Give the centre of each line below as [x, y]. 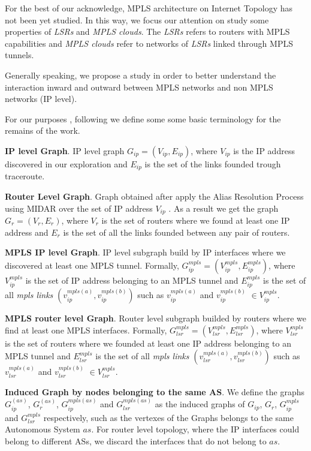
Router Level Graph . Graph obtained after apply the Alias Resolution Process [154, 196]
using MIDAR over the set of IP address [79, 208]
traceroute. [25, 176]
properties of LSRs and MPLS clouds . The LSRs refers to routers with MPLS [147, 31]
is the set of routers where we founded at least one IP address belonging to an [148, 343]
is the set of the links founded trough [213, 163]
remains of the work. [43, 130]
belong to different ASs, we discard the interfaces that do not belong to [136, 441]
